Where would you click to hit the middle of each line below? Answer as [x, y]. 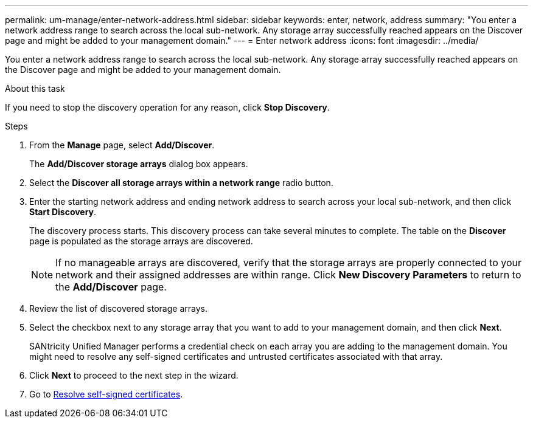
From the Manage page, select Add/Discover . [122, 145]
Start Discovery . [63, 212]
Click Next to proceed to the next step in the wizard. [134, 375]
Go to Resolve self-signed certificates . [106, 394]
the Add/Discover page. [111, 287]
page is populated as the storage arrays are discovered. [141, 241]
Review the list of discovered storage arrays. [118, 308]
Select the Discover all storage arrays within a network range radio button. [181, 183]
